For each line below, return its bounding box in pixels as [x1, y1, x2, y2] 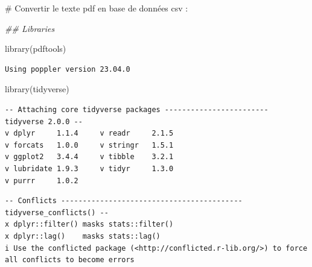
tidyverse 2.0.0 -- [5, 117, 83, 126]
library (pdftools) [5, 42, 66, 55]
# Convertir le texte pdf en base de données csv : [5, 2, 188, 14]
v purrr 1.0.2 [5, 176, 78, 185]
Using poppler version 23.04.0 [5, 64, 130, 74]
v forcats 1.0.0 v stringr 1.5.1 [5, 140, 174, 149]
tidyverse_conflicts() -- [5, 208, 109, 217]
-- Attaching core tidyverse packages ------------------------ [5, 105, 269, 114]
